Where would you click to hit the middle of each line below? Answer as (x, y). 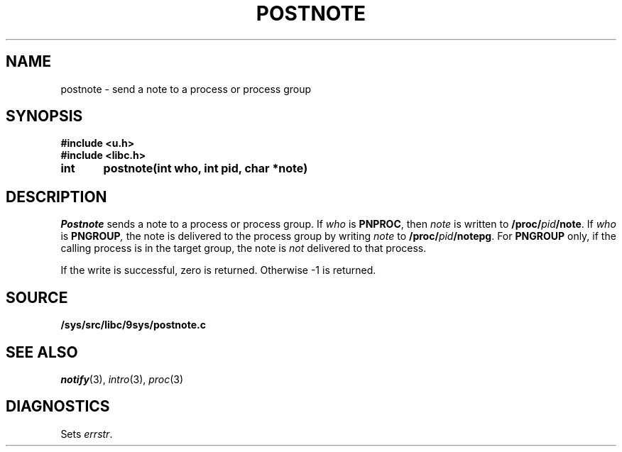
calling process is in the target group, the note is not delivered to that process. (244, 248)
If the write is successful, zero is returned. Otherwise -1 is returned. (218, 270)
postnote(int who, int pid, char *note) (206, 169)
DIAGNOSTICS (58, 407)
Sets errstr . (87, 434)
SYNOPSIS (44, 116)
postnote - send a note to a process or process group (186, 89)
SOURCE (37, 297)
